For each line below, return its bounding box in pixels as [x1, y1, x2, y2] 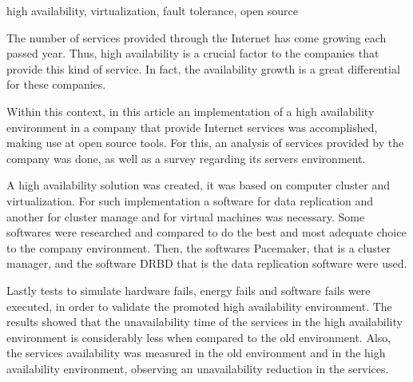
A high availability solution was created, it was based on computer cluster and [6, 177, 390, 193]
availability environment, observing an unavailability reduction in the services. [6, 360, 389, 376]
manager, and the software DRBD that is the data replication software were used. [6, 255, 407, 272]
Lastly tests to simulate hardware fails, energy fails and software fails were [6, 281, 371, 298]
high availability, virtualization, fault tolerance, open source [6, 2, 299, 18]
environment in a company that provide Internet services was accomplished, [6, 118, 378, 135]
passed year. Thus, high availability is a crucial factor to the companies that [6, 45, 379, 62]
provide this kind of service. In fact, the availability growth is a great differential [6, 60, 400, 77]
